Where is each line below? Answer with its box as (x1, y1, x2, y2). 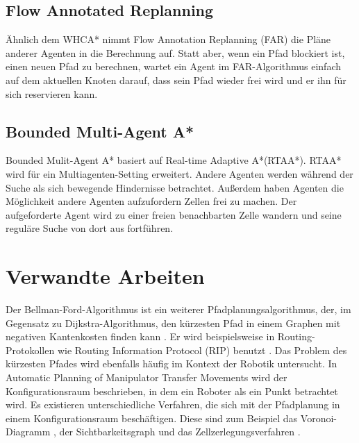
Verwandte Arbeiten (6, 262, 205, 290)
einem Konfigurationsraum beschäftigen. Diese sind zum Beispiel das (6, 410, 298, 425)
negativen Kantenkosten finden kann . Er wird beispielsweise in (6, 329, 275, 344)
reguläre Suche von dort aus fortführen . (6, 221, 174, 235)
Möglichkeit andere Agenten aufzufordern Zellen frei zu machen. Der (6, 194, 297, 208)
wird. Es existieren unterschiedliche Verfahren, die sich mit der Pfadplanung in (6, 397, 340, 412)
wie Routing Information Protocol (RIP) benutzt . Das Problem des (57, 342, 347, 357)
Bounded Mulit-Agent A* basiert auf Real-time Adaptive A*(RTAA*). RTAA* (6, 153, 342, 167)
